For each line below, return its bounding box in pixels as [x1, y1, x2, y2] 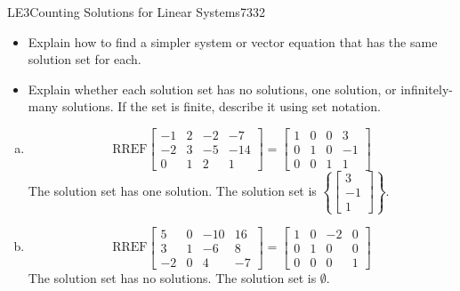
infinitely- [400, 79, 453, 98]
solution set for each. [28, 50, 141, 69]
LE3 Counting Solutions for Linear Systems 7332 [7, 3, 265, 20]
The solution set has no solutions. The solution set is [28, 268, 317, 287]
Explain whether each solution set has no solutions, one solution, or [28, 79, 397, 98]
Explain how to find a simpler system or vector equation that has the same [28, 32, 438, 51]
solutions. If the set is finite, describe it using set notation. [61, 97, 381, 116]
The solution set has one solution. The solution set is [28, 181, 317, 199]
